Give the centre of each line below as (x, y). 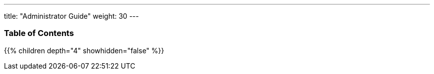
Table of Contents (39, 33)
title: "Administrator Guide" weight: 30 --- (72, 16)
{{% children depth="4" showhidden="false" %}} (84, 50)
